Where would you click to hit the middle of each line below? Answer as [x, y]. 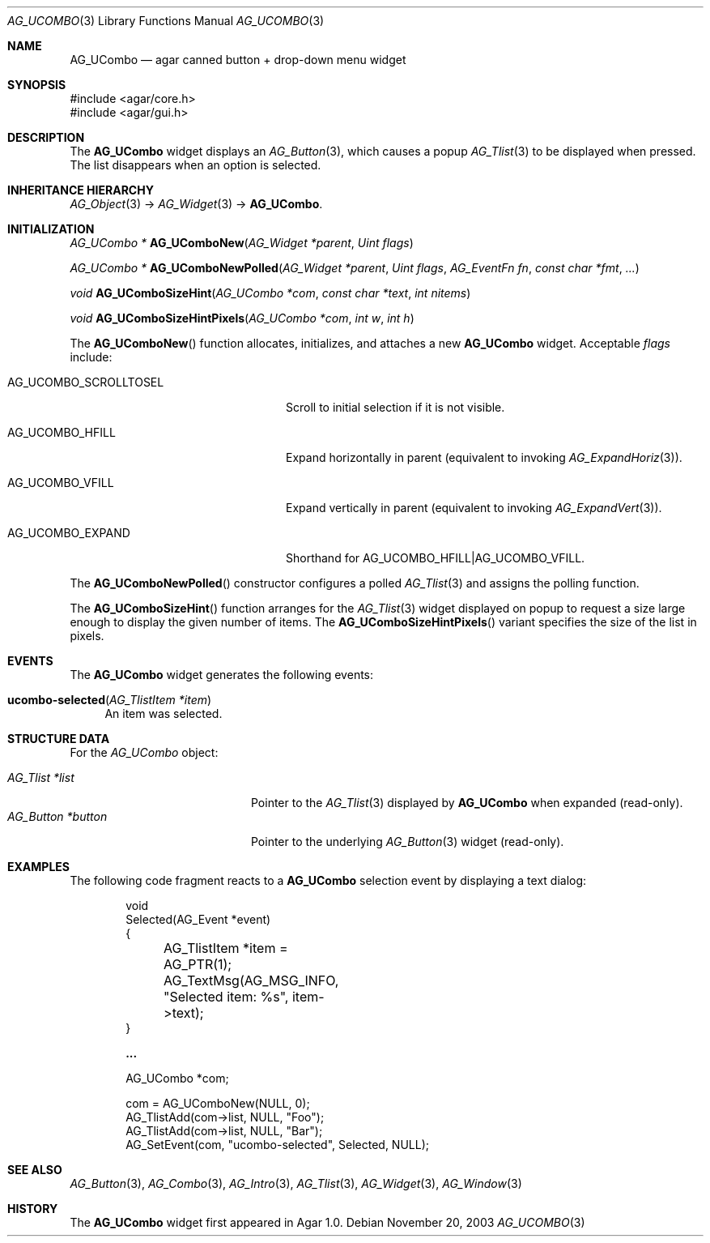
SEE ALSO [35, 1170]
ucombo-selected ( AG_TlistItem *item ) [110, 700]
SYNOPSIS [37, 85]
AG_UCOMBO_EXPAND [69, 533]
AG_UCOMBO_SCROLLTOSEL [86, 382]
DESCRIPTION [46, 137]
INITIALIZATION [51, 229]
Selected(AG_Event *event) [198, 919]
